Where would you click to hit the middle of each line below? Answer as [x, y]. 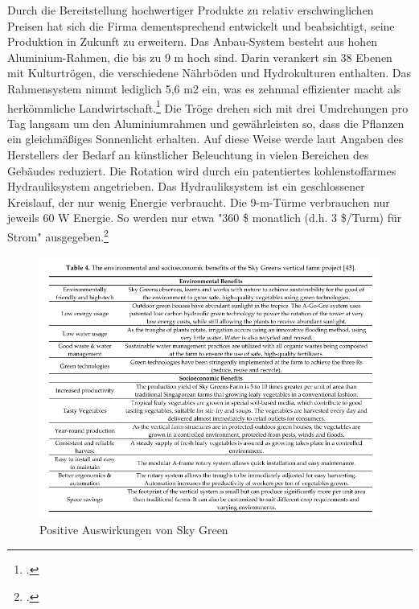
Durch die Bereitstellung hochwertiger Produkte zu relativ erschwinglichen [191, 10]
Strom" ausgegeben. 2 [58, 235]
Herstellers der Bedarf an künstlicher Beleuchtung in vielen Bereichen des [188, 154]
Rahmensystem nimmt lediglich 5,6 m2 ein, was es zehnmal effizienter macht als [204, 88]
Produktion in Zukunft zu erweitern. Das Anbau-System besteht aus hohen [193, 41]
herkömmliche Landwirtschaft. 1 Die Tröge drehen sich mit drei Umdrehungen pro [208, 106]
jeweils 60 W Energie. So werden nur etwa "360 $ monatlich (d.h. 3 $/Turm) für [205, 218]
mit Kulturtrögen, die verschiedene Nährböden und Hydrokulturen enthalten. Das [209, 73]
